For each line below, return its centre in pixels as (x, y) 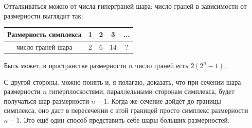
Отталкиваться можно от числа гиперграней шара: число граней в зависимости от (125, 6)
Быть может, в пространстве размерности (65, 65)
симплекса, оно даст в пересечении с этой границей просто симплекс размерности (126, 110)
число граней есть (162, 65)
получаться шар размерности (46, 101)
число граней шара (45, 46)
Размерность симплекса (45, 34)
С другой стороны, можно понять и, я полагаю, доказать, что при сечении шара (123, 82)
